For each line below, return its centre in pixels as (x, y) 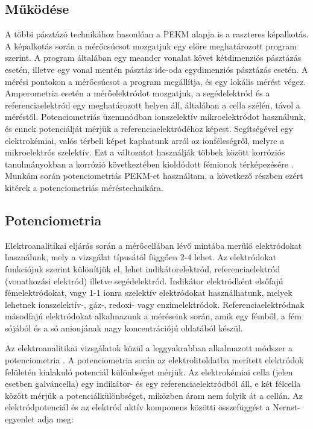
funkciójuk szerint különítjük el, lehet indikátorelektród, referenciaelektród (143, 268)
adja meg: (55, 419)
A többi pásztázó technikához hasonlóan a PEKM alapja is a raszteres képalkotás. (157, 34)
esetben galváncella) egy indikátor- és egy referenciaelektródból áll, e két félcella (153, 384)
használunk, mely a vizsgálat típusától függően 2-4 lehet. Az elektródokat (141, 257)
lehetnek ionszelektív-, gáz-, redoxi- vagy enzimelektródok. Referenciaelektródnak (155, 304)
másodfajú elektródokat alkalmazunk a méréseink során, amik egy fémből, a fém (153, 316)
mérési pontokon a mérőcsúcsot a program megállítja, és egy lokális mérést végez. (156, 81)
